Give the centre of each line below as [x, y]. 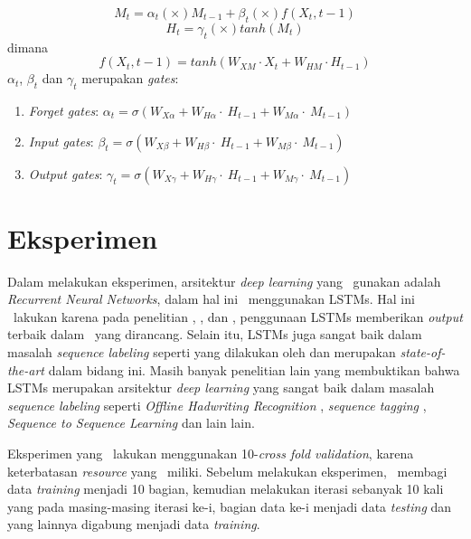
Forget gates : [64, 110]
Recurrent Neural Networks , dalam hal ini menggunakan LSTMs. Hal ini [211, 299]
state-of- [423, 352]
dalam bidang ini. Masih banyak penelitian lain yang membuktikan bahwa [254, 369]
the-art [26, 369]
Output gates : [66, 173]
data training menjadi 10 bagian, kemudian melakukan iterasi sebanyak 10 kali [226, 489]
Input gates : [61, 141]
